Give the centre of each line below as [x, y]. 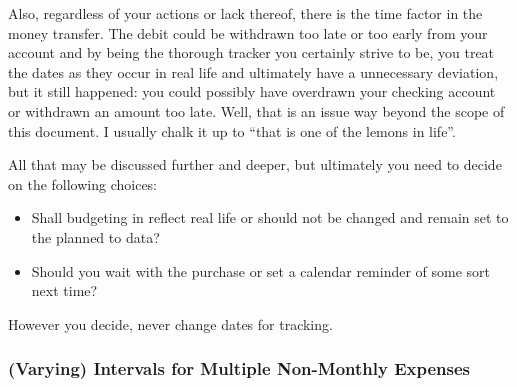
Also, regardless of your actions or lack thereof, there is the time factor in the [245, 13]
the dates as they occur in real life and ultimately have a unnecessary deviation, [253, 71]
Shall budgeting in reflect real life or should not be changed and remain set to [270, 217]
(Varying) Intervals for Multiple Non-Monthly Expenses [239, 368]
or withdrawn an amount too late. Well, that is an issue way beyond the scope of [256, 110]
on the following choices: [83, 183]
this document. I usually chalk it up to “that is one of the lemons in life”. [232, 130]
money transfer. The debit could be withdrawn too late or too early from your [248, 32]
